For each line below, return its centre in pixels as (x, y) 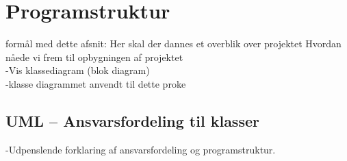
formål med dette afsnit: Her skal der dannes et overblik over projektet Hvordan (173, 44)
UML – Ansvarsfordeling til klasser (132, 120)
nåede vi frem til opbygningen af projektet (94, 57)
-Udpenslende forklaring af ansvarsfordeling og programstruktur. (141, 149)
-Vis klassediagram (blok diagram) (78, 70)
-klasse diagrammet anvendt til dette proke (96, 83)
